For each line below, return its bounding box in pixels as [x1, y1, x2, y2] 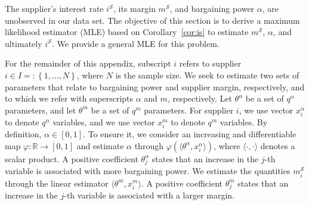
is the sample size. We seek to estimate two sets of [115, 68, 299, 81]
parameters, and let [5, 103, 76, 116]
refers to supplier [179, 57, 242, 70]
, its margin [113, 2, 156, 14]
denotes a [260, 139, 295, 152]
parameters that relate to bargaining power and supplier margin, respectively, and [5, 80, 305, 93]
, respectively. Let [167, 92, 232, 105]
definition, [5, 128, 42, 140]
